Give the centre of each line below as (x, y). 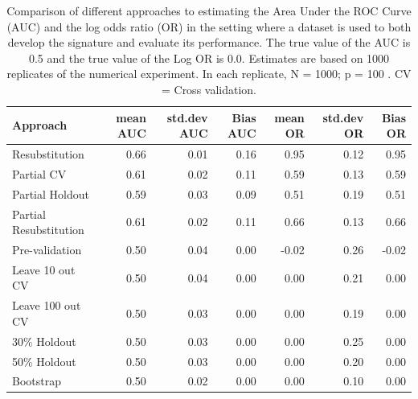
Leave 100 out (47, 305)
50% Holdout (44, 361)
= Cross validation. (209, 89)
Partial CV (39, 173)
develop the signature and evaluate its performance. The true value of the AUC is (209, 42)
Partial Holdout (51, 193)
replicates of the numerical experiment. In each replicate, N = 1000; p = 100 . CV (209, 74)
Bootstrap (37, 381)
